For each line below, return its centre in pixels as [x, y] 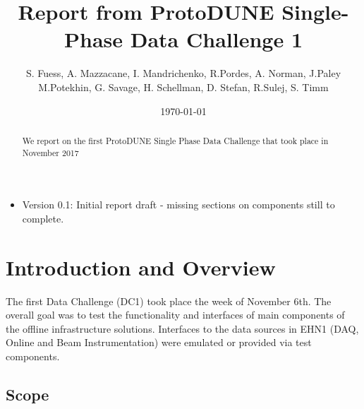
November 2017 [50, 152]
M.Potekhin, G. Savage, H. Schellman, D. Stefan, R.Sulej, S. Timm [183, 87]
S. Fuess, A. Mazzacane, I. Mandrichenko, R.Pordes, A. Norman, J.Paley [183, 73]
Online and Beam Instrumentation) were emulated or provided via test [159, 342]
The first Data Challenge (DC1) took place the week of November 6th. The [169, 301]
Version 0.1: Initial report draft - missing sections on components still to [178, 204]
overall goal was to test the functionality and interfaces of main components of [175, 315]
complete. [43, 218]
